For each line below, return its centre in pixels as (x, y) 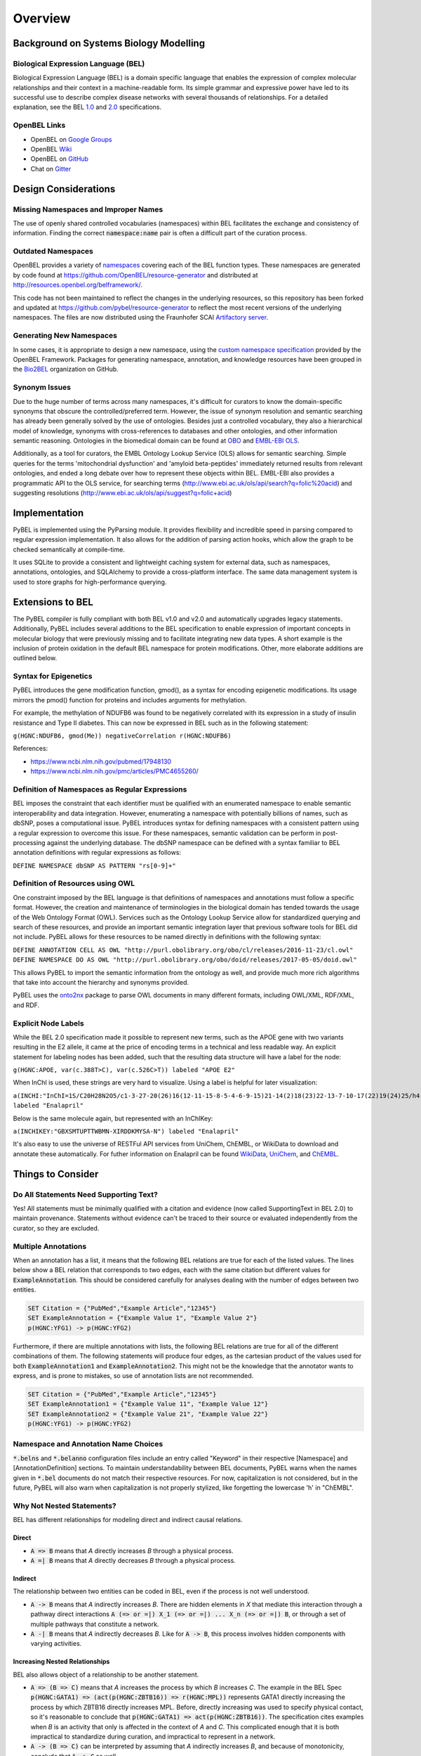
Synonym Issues (42, 388)
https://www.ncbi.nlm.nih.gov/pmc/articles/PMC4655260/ (115, 771)
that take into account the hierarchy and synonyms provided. (101, 982)
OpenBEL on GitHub (60, 159)
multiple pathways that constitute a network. (95, 1624)
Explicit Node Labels (48, 1023)
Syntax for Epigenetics (53, 676)
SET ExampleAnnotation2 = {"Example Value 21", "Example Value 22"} (148, 1414)
